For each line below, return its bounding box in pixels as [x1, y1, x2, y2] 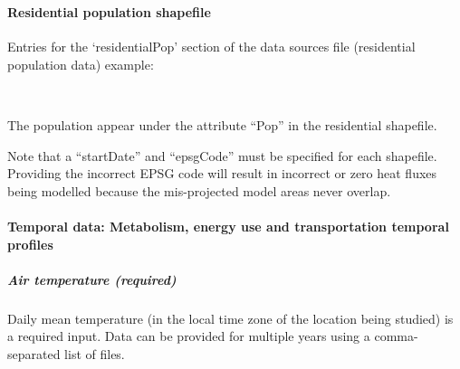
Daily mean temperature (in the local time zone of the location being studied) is [7, 308, 454, 327]
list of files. [64, 345, 125, 364]
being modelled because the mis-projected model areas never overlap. [7, 181, 391, 200]
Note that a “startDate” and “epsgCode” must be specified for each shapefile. [7, 146, 437, 165]
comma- [374, 326, 418, 345]
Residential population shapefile [7, 3, 211, 22]
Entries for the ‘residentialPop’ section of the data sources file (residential [7, 37, 416, 56]
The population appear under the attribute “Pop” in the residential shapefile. [7, 116, 437, 135]
